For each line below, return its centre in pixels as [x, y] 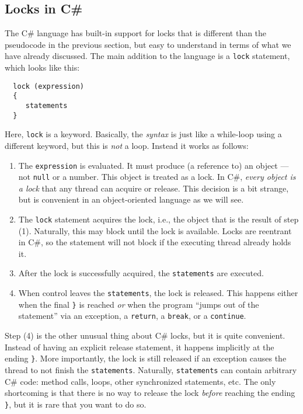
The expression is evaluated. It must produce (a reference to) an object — [154, 165]
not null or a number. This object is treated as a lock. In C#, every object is [157, 177]
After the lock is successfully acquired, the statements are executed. [141, 273]
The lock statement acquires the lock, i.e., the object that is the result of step [159, 219]
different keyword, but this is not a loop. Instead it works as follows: [127, 145]
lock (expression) [49, 86]
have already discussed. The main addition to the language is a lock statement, [147, 56]
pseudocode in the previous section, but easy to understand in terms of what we [148, 44]
